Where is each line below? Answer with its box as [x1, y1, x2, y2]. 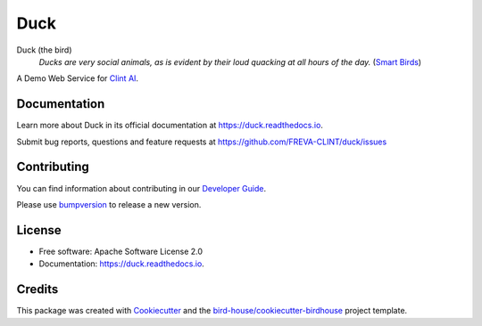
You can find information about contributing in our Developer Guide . [16, 183, 267, 193]
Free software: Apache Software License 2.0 [38, 246, 204, 257]
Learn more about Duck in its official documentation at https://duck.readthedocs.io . [16, 120, 323, 131]
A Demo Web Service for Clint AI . [16, 73, 138, 84]
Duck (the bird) [16, 45, 72, 55]
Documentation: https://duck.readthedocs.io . [38, 258, 204, 269]
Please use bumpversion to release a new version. [16, 199, 202, 209]
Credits [16, 281, 59, 297]
